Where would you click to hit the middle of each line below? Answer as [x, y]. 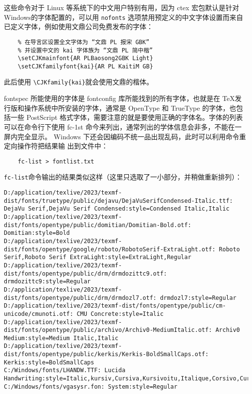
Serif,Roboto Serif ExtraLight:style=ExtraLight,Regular [98, 257]
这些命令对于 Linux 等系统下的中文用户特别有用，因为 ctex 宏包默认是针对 [122, 7]
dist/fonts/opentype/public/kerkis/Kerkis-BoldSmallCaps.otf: [106, 354]
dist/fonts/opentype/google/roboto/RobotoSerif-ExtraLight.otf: [110, 249]
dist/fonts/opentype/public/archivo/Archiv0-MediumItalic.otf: [108, 330]
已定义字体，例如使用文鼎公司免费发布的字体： [79, 26]
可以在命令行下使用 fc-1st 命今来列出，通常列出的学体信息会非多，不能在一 [123, 126]
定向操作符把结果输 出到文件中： [56, 146]
